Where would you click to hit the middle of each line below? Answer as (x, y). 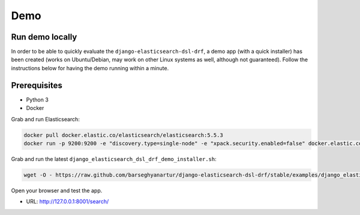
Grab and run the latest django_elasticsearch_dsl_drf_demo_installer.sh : (114, 159)
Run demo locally (44, 37)
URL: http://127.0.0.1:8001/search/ (67, 202)
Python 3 (37, 100)
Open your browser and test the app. (57, 190)
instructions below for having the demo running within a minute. (90, 68)
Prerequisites (37, 85)
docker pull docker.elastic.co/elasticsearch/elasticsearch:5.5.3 (123, 135)
